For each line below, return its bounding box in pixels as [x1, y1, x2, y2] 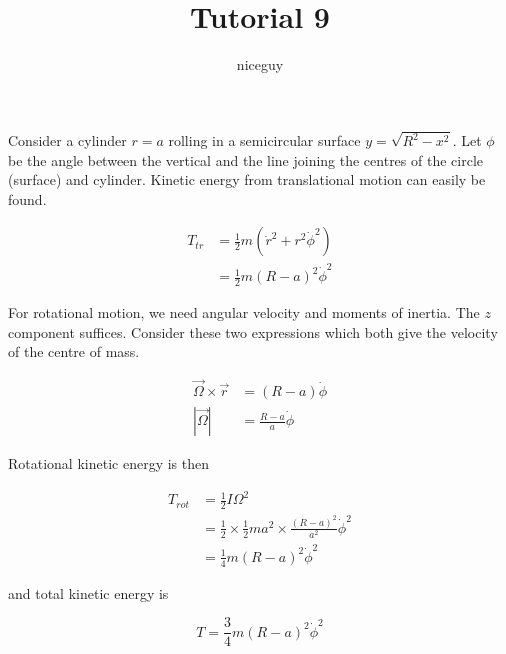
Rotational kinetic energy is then [8, 453, 209, 474]
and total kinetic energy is [8, 582, 169, 603]
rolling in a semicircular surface [168, 130, 361, 150]
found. [8, 188, 47, 209]
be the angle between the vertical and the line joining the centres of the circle [8, 149, 483, 170]
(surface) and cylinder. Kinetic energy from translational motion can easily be [8, 169, 486, 190]
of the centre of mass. [8, 341, 140, 362]
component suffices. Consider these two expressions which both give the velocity [8, 321, 498, 342]
